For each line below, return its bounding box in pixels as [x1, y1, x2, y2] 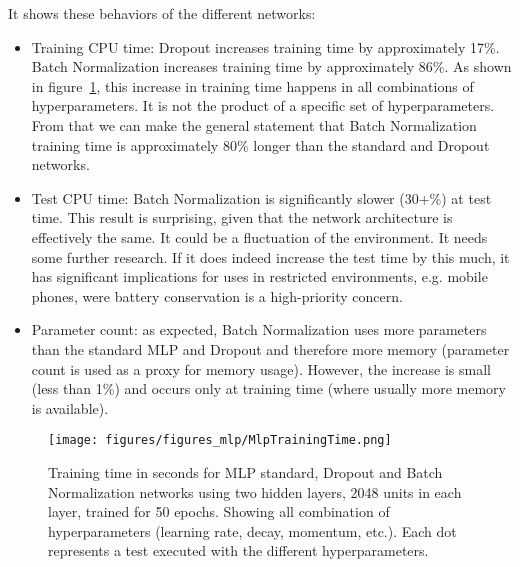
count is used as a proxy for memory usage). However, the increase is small [31, 358, 491, 379]
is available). [31, 397, 109, 418]
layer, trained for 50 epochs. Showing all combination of [48, 501, 390, 522]
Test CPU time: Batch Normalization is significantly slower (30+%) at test [31, 187, 492, 208]
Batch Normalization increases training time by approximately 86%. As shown [31, 56, 512, 77]
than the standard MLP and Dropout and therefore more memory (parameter [31, 338, 510, 359]
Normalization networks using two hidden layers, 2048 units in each [48, 481, 462, 502]
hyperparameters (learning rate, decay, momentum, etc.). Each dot [48, 520, 457, 541]
